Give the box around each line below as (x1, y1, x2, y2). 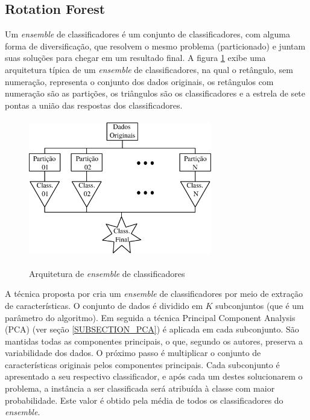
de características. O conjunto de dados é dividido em (5, 299, 203, 311)
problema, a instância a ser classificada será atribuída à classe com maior (5, 382, 275, 395)
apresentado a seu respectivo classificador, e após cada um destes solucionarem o (5, 370, 303, 383)
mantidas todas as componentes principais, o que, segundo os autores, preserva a (5, 334, 303, 347)
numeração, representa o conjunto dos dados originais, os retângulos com (5, 75, 274, 87)
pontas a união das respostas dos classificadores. (5, 98, 183, 111)
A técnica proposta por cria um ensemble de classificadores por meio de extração (5, 287, 303, 300)
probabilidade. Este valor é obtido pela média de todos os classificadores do (5, 393, 283, 406)
